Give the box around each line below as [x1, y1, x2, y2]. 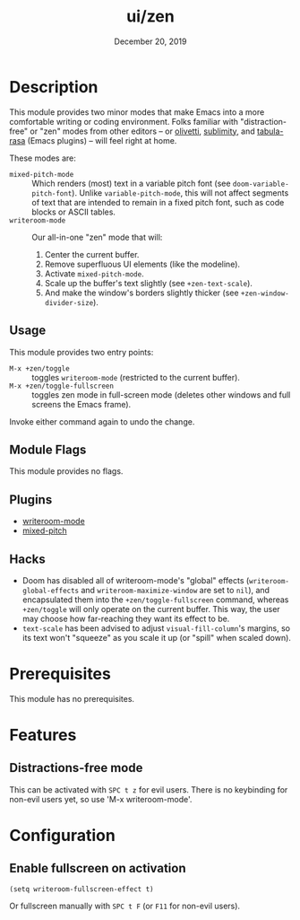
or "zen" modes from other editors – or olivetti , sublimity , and [30, 126, 255, 136]
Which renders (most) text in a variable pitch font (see [31, 178, 231, 188]
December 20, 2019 [114, 36, 187, 47]
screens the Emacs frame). [31, 399, 132, 409]
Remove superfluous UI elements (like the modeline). [44, 258, 240, 269]
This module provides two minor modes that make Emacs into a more [9, 106, 265, 118]
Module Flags [9, 442, 87, 457]
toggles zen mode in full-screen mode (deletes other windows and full [31, 389, 291, 400]
